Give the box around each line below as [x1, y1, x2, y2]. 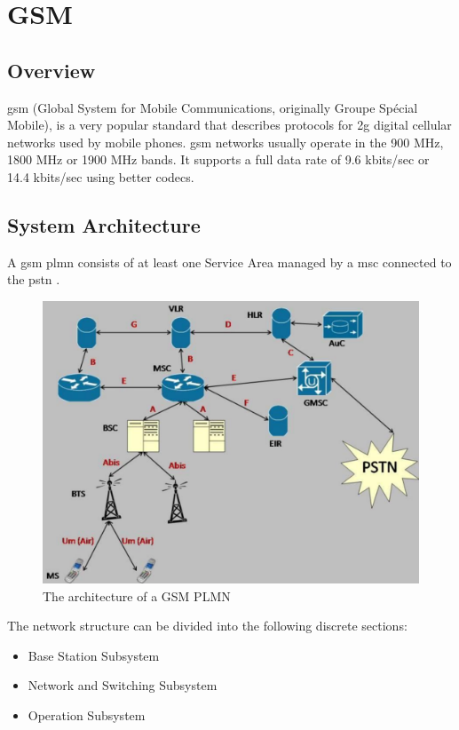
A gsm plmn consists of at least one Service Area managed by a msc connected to [7, 252, 452, 271]
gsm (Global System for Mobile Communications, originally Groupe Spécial [7, 98, 418, 116]
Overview [7, 56, 96, 83]
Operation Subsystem [28, 705, 146, 724]
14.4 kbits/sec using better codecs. [7, 167, 194, 186]
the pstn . [7, 270, 60, 289]
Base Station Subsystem [28, 646, 160, 664]
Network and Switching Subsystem [28, 676, 218, 694]
